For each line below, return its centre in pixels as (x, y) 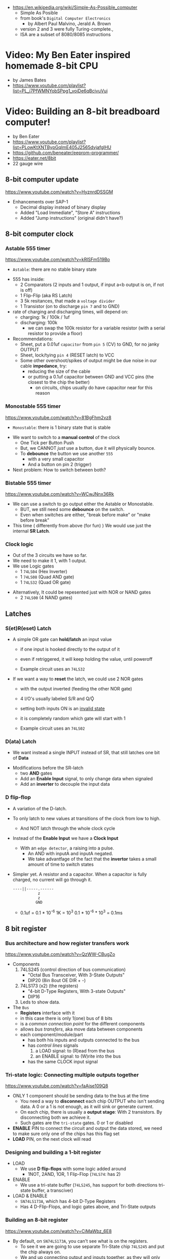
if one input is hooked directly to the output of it (70, 649)
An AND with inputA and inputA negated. (70, 853)
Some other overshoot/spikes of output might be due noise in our (89, 361)
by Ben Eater (26, 136)
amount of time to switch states (61, 864)
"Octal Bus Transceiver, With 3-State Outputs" (76, 975)
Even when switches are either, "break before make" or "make (85, 515)
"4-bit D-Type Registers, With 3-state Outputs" (77, 991)
